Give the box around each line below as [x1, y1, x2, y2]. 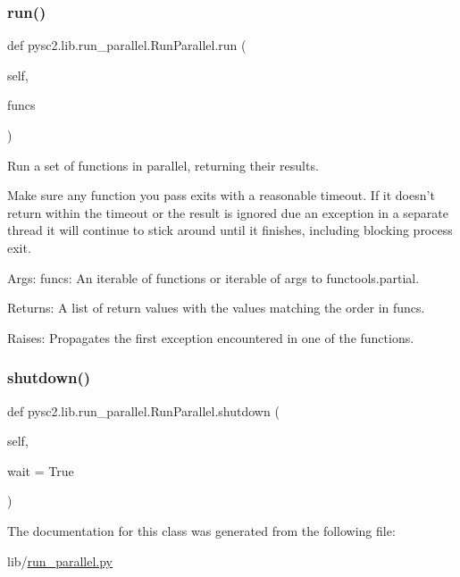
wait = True [7, 461, 74, 480]
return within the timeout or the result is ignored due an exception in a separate [7, 203, 448, 222]
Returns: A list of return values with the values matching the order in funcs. [7, 298, 425, 317]
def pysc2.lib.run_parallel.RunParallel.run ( [7, 36, 247, 54]
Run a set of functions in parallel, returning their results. [7, 155, 319, 174]
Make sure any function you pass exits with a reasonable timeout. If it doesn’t [7, 186, 435, 205]
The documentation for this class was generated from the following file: [7, 521, 396, 539]
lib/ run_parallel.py [7, 551, 113, 570]
